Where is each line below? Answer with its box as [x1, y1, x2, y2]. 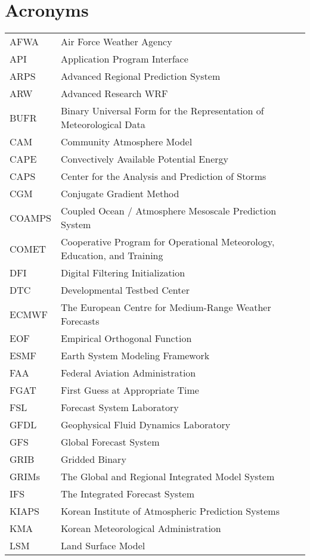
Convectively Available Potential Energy [61, 152, 228, 166]
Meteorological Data [61, 117, 145, 132]
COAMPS [10, 210, 52, 225]
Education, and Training [61, 248, 163, 263]
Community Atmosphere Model [61, 135, 193, 149]
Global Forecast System [61, 435, 160, 449]
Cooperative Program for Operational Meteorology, [61, 235, 275, 249]
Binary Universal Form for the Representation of [61, 104, 264, 118]
